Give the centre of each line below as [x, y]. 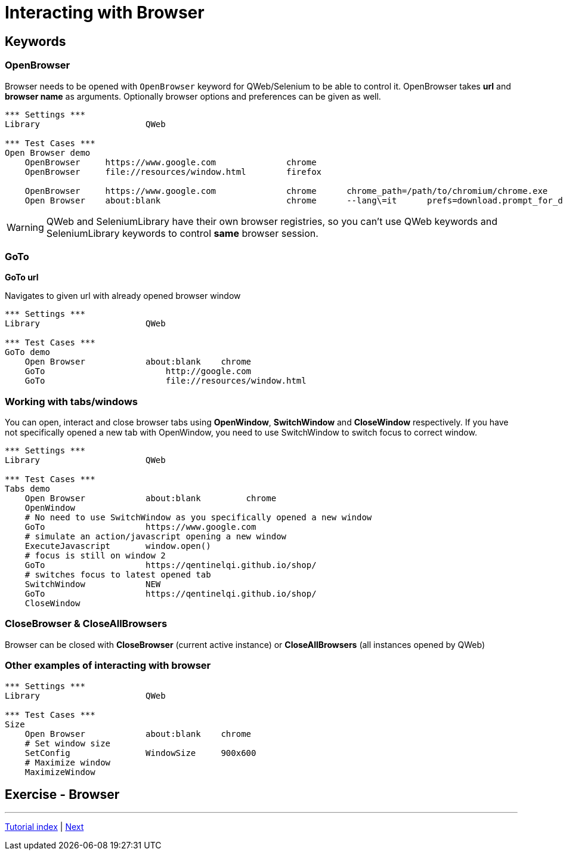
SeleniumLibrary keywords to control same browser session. [182, 233]
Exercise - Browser [62, 794]
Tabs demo [27, 489]
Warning [25, 227]
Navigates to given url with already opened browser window [123, 296]
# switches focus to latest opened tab [118, 575]
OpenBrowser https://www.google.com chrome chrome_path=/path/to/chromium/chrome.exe [286, 191]
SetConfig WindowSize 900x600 [140, 753]
